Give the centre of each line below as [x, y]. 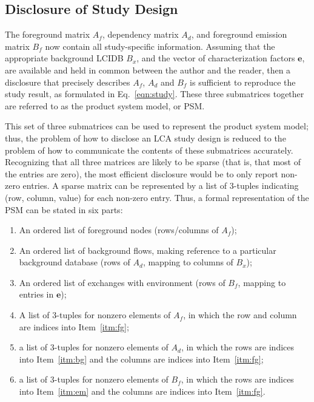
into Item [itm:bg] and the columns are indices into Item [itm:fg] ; [141, 359]
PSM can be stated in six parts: [64, 209]
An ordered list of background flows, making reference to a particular [148, 250]
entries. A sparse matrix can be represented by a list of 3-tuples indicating [161, 186]
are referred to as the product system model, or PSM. [105, 105]
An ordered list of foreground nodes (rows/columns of [119, 230]
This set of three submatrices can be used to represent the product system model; [157, 126]
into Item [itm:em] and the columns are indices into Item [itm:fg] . [142, 391]
